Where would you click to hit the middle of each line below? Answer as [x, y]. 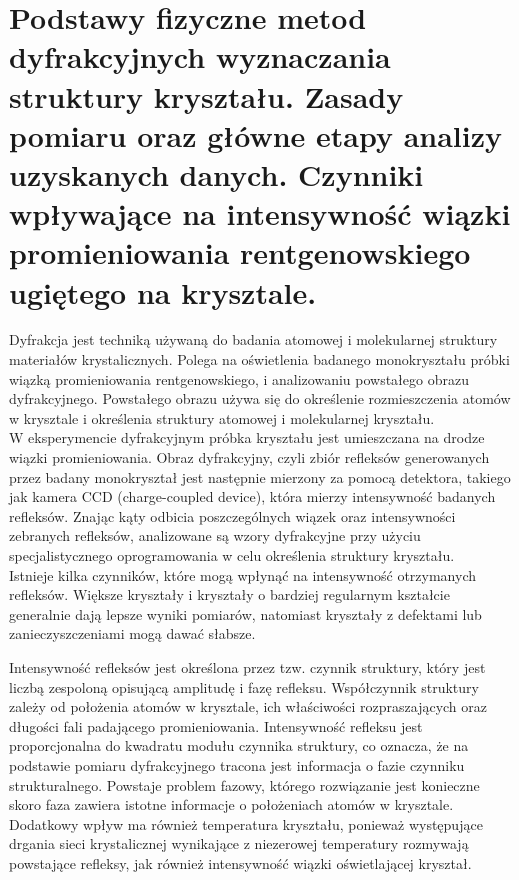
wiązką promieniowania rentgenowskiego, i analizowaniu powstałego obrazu [239, 378]
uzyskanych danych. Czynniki [216, 173]
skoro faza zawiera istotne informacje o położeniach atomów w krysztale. [231, 804]
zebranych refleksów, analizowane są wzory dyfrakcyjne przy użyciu [215, 535]
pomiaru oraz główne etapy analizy [256, 134]
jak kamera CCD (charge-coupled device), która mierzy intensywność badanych [252, 496]
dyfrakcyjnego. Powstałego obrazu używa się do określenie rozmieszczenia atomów [260, 398]
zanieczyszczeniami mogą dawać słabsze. [132, 633]
